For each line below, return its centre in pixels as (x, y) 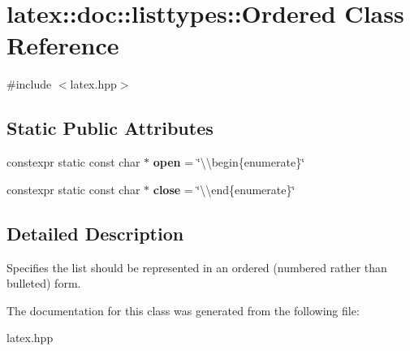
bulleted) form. (44, 283)
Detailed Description (95, 233)
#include (29, 84)
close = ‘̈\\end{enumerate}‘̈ (224, 189)
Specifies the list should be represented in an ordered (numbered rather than (197, 267)
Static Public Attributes (110, 128)
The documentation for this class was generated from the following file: (183, 310)
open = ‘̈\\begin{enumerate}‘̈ (229, 162)
